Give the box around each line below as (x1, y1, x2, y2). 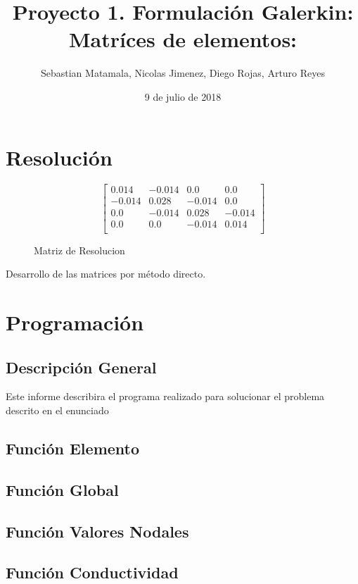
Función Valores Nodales (6, 520, 189, 542)
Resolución (6, 142, 113, 171)
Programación (6, 307, 144, 336)
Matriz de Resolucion (34, 242, 125, 257)
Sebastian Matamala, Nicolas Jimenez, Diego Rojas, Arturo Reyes (40, 66, 326, 80)
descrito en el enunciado (6, 402, 109, 417)
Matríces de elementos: (68, 25, 298, 54)
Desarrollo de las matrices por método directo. (6, 266, 206, 281)
